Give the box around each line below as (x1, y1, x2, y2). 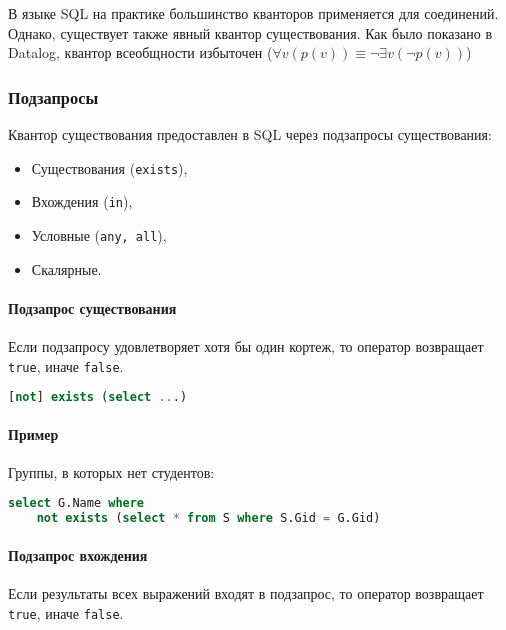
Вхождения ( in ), (31, 191, 133, 212)
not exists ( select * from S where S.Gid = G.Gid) (36, 511, 381, 526)
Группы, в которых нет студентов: (8, 461, 215, 482)
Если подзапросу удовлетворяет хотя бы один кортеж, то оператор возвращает (8, 335, 484, 356)
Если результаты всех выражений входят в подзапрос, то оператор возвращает (8, 583, 484, 604)
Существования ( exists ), (31, 157, 188, 178)
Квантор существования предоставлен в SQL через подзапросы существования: (8, 124, 492, 144)
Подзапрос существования (8, 297, 177, 318)
